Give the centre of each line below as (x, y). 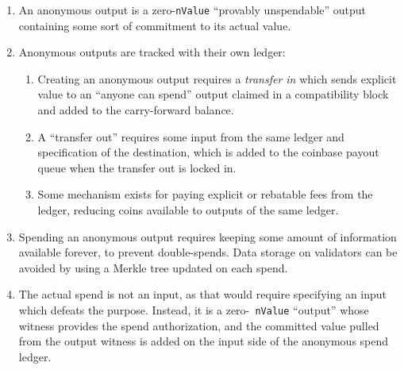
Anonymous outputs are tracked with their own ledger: (152, 52)
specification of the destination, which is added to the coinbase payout (208, 152)
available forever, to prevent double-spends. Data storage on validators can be (208, 252)
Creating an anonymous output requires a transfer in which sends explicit (217, 78)
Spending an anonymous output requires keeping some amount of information (208, 236)
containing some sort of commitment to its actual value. (155, 25)
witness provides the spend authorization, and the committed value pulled (199, 325)
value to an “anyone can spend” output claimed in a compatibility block (213, 94)
